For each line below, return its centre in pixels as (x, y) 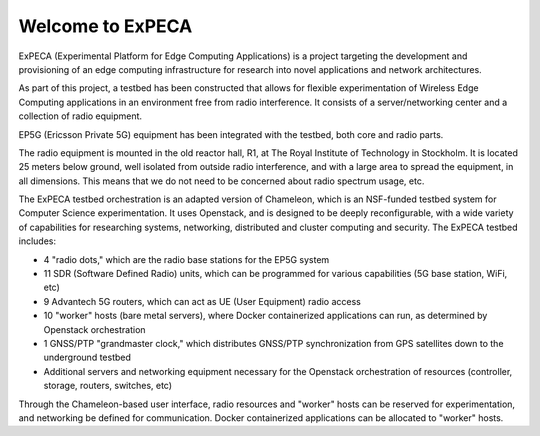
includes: (37, 241)
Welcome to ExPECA (105, 26)
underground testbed (87, 357)
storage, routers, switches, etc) (108, 386)
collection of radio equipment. (80, 116)
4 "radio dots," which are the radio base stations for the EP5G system (186, 259)
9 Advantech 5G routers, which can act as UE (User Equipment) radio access (202, 301)
